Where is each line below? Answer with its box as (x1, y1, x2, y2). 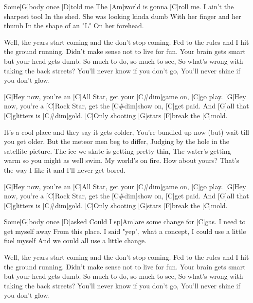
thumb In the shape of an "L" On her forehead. (4, 20, 144, 31)
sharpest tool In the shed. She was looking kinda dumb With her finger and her (4, 11, 241, 21)
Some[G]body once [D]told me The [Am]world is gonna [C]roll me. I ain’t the (4, 1, 234, 11)
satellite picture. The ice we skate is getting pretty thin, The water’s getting (4, 145, 231, 156)
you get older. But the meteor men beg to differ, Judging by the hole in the (4, 136, 229, 146)
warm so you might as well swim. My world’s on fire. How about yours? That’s (4, 155, 239, 165)
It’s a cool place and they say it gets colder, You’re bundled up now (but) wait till (4, 126, 249, 137)
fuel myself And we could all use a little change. (4, 235, 146, 246)
